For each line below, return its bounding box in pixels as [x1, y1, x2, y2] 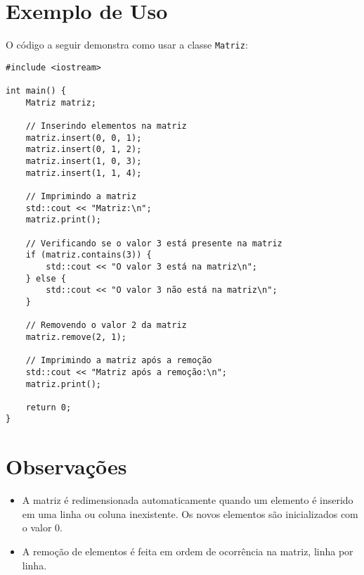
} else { [25, 273, 66, 284]
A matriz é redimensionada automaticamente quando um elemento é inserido [22, 493, 353, 507]
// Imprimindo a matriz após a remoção [25, 355, 212, 366]
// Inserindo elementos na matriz [25, 121, 187, 132]
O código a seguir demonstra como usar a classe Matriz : [6, 37, 248, 52]
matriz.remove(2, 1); [25, 331, 126, 342]
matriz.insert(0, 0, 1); [25, 132, 142, 143]
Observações [6, 452, 127, 481]
